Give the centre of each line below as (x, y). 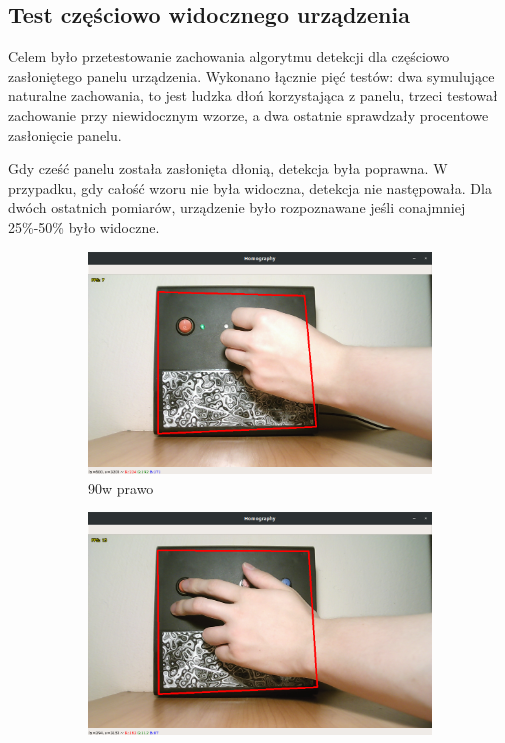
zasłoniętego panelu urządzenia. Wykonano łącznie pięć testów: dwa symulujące (251, 75)
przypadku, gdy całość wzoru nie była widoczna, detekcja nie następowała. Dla (250, 187)
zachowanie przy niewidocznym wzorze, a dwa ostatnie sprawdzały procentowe (248, 114)
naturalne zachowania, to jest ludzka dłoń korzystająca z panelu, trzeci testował (253, 95)
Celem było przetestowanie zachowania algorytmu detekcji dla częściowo (229, 56)
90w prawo (121, 487)
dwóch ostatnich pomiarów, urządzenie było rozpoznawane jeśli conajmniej (237, 207)
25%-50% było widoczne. (84, 226)
